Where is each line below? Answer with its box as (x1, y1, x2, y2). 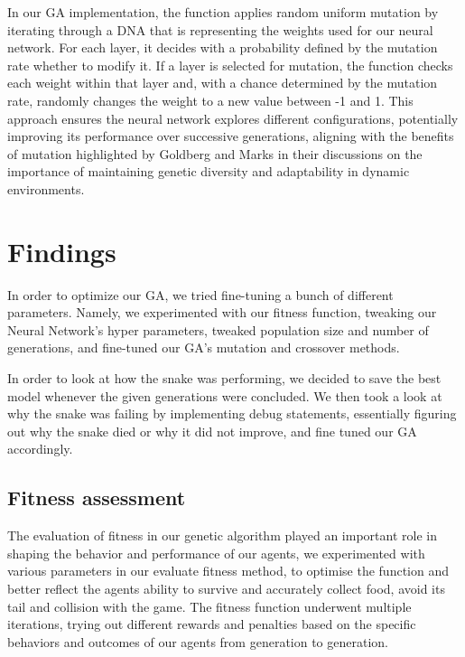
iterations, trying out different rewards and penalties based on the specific (7, 615, 416, 634)
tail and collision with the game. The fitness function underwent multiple (7, 596, 412, 615)
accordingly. (7, 439, 73, 458)
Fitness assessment (7, 483, 186, 512)
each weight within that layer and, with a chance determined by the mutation (7, 73, 438, 92)
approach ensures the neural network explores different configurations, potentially (7, 108, 459, 127)
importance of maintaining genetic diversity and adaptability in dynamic (7, 162, 410, 181)
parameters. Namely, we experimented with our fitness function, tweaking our (7, 303, 437, 322)
